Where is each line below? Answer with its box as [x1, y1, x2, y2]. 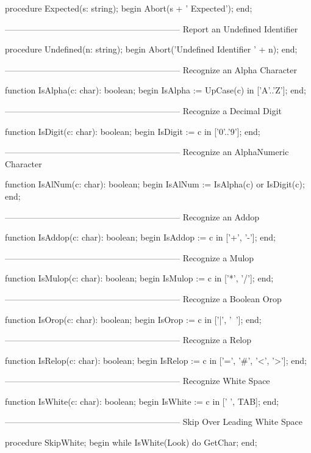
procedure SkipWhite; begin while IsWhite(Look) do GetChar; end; [5, 436, 257, 449]
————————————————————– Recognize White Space [5, 374, 270, 387]
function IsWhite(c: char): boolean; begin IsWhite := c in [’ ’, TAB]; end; [5, 394, 279, 407]
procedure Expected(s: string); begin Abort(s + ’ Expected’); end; [5, 2, 252, 14]
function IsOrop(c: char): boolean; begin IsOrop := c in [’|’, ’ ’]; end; [5, 313, 262, 325]
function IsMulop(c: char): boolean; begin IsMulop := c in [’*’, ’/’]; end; [5, 272, 274, 284]
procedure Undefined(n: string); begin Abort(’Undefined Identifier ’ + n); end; [5, 43, 298, 56]
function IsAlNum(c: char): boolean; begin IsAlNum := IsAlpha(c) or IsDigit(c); [5, 178, 305, 190]
